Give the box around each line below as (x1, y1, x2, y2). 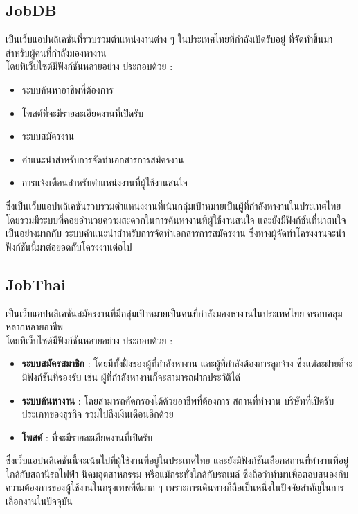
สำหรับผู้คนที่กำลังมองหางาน (6, 45, 107, 60)
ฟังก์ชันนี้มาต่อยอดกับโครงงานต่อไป (6, 239, 132, 254)
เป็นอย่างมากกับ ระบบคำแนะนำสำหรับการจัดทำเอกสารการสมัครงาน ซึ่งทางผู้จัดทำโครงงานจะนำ (6, 226, 346, 240)
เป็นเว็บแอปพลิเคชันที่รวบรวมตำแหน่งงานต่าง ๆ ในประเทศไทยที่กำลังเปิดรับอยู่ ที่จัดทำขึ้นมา (6, 32, 333, 46)
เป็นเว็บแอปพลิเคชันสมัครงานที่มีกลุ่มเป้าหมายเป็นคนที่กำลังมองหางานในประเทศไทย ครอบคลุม (6, 305, 343, 320)
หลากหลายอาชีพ (6, 319, 64, 334)
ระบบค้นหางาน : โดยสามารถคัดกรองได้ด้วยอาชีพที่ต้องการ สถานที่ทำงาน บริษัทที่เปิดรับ (21, 393, 334, 407)
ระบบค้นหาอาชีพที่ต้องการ (21, 82, 114, 96)
